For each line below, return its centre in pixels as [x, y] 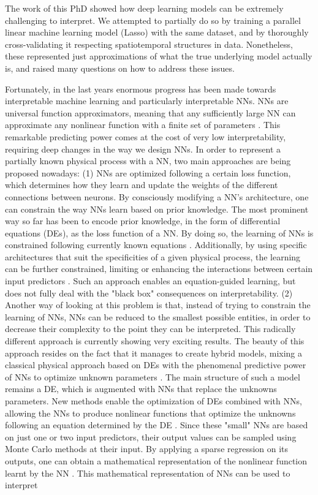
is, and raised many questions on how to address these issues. [120, 68]
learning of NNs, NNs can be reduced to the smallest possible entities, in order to [158, 316]
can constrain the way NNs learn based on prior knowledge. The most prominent [157, 209]
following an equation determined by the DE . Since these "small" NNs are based [157, 425]
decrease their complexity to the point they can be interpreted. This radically [150, 329]
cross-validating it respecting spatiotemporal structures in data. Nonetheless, [149, 44]
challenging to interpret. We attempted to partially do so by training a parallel [153, 20]
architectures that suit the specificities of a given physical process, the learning [153, 256]
